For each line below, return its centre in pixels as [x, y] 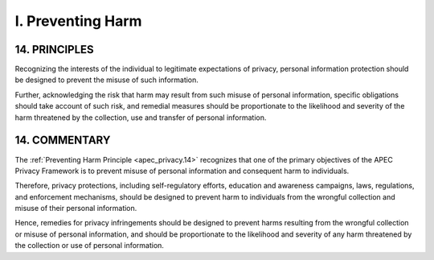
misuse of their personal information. [76, 208]
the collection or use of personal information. [90, 246]
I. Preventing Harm [78, 21]
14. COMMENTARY [63, 140]
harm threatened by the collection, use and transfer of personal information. [141, 118]
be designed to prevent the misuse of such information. [106, 80]
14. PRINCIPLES [54, 50]
